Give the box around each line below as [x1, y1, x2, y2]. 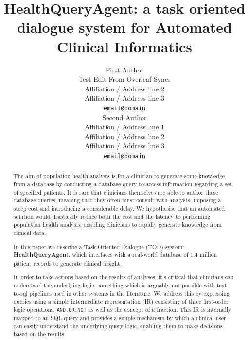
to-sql [13, 289, 28, 297]
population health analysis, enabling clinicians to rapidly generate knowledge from [13, 220, 222, 229]
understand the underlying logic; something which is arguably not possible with [13, 281, 215, 289]
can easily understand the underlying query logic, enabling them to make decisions [13, 322, 223, 330]
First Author [106, 64, 143, 74]
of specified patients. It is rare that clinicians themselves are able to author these [13, 188, 218, 196]
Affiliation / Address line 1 [85, 122, 164, 132]
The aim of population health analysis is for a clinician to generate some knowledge [13, 172, 225, 180]
